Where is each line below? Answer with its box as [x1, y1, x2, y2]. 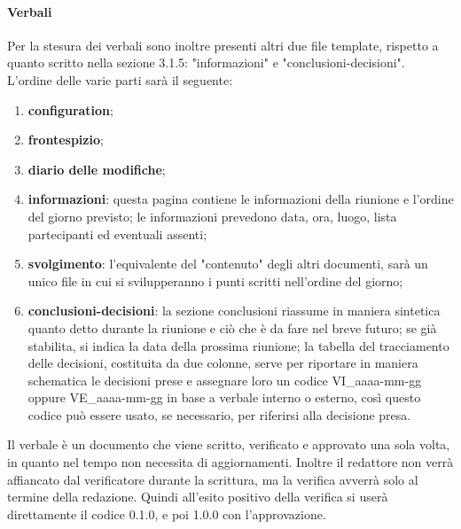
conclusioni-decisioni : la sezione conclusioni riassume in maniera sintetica [27, 301, 441, 320]
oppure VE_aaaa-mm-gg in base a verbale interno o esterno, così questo [27, 388, 421, 407]
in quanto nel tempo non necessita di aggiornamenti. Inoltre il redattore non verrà [7, 453, 454, 471]
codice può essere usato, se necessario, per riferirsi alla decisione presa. [27, 405, 411, 424]
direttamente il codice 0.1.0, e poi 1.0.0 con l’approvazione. [7, 504, 326, 523]
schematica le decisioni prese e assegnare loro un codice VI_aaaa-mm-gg [27, 370, 422, 389]
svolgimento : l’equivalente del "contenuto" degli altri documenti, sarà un [27, 254, 428, 273]
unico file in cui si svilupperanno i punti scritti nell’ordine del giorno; [27, 271, 403, 290]
